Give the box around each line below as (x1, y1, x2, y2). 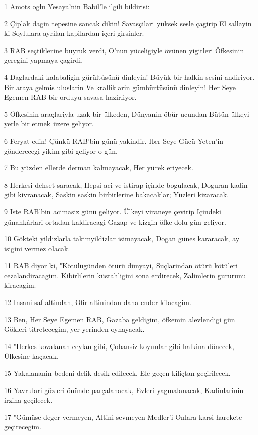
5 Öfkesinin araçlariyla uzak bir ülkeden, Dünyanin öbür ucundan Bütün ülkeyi (4, 108, 249, 119)
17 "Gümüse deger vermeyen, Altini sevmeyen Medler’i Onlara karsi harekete (4, 411, 242, 422)
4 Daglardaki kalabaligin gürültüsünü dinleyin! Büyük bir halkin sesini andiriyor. (4, 71, 255, 82)
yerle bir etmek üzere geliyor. (4, 118, 94, 129)
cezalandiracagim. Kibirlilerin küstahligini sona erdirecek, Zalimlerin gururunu (4, 270, 246, 280)
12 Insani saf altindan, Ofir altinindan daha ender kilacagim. (4, 297, 191, 308)
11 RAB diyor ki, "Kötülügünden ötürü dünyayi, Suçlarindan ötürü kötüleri (4, 260, 238, 271)
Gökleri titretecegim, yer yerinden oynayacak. (4, 324, 145, 334)
